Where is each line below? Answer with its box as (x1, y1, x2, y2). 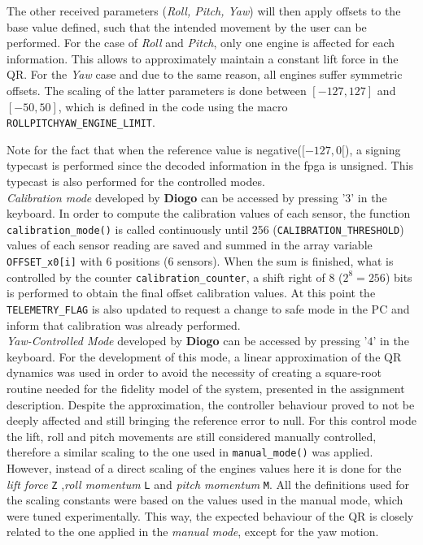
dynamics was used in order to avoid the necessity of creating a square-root (7, 364, 382, 381)
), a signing (344, 141, 401, 158)
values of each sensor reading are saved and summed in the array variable (7, 236, 373, 253)
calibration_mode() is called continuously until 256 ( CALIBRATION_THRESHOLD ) (7, 220, 404, 237)
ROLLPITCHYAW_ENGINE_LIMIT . (7, 114, 155, 131)
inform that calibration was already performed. (7, 316, 241, 333)
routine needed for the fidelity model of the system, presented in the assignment (7, 379, 405, 396)
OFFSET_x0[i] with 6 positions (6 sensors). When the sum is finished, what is (7, 253, 394, 270)
